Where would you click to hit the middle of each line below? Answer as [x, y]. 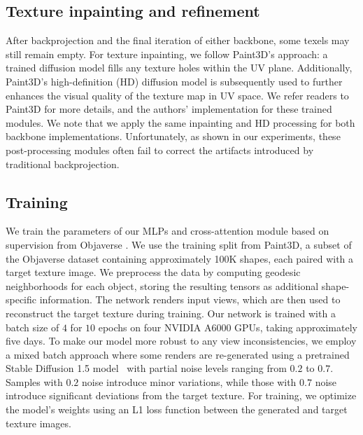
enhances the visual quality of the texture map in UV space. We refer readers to [177, 95]
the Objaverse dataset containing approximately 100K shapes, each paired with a [180, 258]
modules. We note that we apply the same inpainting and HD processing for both [180, 122]
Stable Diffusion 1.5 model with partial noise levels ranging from [146, 368]
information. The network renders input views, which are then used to [190, 299]
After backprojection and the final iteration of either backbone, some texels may [178, 40]
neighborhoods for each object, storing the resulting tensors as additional [162, 285]
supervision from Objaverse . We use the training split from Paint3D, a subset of [179, 244]
